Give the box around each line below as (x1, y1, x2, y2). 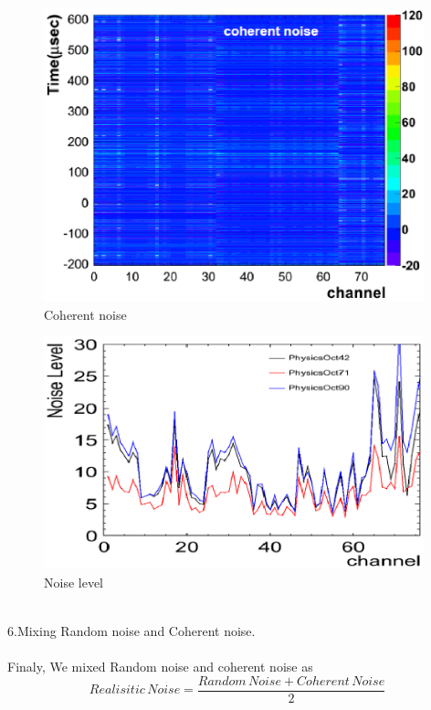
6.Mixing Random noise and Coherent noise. (7, 621, 256, 641)
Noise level (44, 572, 104, 591)
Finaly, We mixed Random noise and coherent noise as (7, 657, 313, 676)
